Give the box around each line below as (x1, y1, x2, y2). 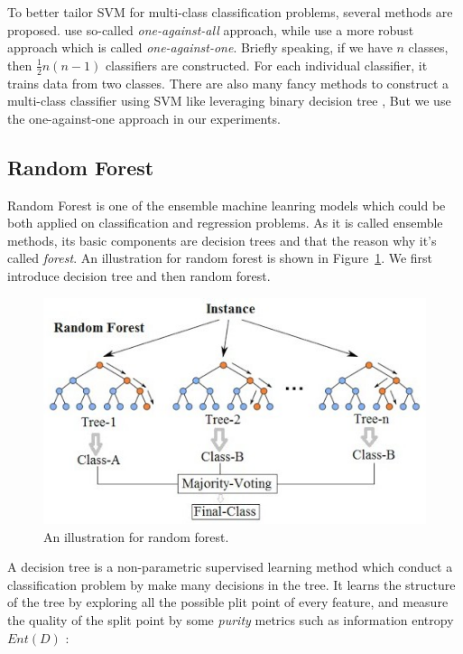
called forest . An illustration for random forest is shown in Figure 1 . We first (7, 248, 433, 267)
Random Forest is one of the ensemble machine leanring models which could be (7, 195, 446, 214)
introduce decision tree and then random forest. (7, 266, 271, 285)
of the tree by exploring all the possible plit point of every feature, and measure (7, 593, 449, 612)
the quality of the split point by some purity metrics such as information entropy (7, 611, 454, 630)
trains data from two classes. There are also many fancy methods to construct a (7, 73, 449, 92)
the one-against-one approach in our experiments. (7, 108, 281, 127)
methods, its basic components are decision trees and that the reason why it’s (7, 230, 437, 249)
